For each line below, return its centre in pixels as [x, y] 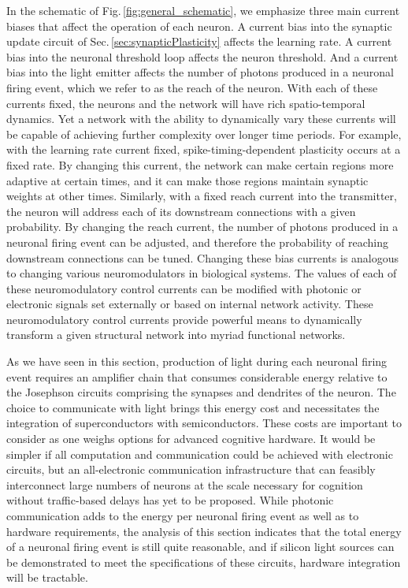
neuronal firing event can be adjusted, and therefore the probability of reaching [197, 242]
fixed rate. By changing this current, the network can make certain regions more [200, 164]
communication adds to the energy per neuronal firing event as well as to [183, 515]
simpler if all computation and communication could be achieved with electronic [200, 454]
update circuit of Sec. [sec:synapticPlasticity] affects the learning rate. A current [199, 41]
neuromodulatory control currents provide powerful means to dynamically [184, 319]
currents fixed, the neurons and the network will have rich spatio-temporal [186, 103]
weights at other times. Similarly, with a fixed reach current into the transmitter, [202, 196]
